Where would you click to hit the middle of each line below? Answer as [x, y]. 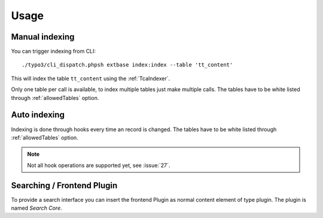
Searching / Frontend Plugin [64, 185]
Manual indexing [43, 37]
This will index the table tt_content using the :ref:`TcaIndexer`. [91, 78]
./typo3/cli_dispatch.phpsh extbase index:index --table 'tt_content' [127, 65]
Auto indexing [38, 115]
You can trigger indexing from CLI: [53, 52]
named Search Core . [36, 208]
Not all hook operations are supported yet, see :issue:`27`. [99, 165]
